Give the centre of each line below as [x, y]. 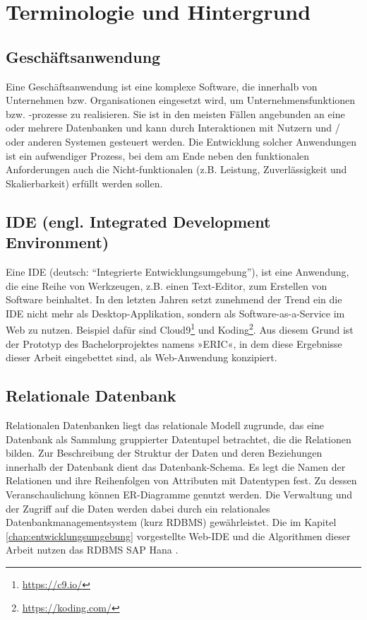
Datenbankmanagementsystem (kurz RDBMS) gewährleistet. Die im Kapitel [171, 522]
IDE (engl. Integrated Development [138, 221]
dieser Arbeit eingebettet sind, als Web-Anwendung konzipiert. [142, 357]
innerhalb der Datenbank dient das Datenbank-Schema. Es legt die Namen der [176, 466]
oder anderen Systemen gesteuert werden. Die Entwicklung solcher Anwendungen [181, 141]
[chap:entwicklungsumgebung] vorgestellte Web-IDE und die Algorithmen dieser [178, 536]
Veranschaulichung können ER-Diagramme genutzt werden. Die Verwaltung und [179, 494]
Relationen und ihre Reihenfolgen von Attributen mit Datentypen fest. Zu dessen [181, 480]
